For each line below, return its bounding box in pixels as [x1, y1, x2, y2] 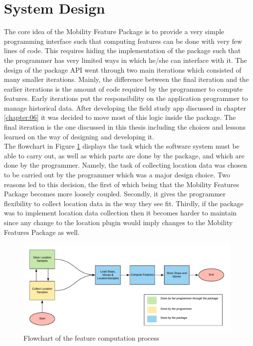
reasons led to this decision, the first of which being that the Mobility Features [4, 179, 239, 189]
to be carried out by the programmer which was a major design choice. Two [4, 170, 230, 180]
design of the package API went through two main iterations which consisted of [4, 64, 242, 75]
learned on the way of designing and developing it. [4, 131, 155, 141]
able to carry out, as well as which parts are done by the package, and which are [4, 150, 245, 160]
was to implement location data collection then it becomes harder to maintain [4, 208, 237, 218]
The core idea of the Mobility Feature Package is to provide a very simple [4, 26, 224, 37]
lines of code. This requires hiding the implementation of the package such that [4, 45, 241, 56]
